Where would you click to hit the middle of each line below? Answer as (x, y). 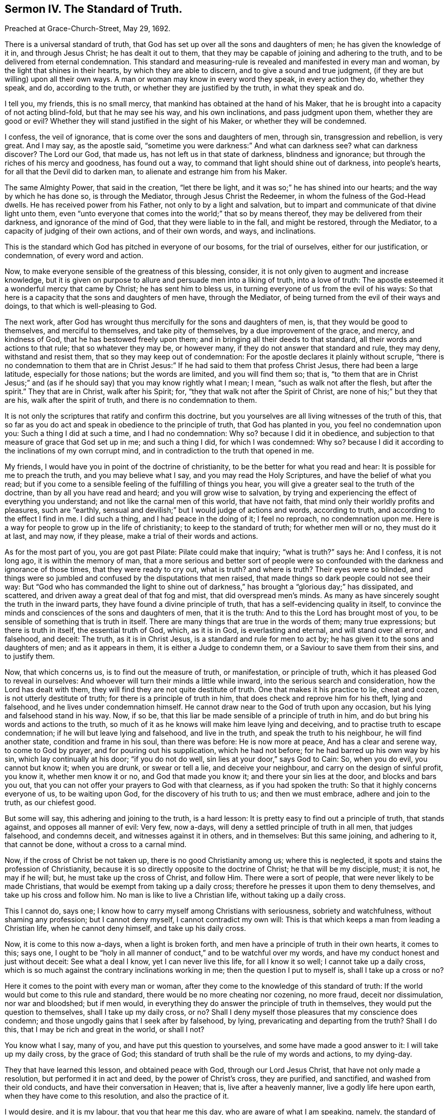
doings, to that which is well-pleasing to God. (81, 306)
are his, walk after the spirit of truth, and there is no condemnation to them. (131, 400)
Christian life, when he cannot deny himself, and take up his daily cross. (125, 928)
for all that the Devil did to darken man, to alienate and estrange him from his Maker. (146, 172)
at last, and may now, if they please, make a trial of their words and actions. (131, 536)
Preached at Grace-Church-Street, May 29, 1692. (88, 29)
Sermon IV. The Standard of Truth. (94, 9)
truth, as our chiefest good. (50, 803)
